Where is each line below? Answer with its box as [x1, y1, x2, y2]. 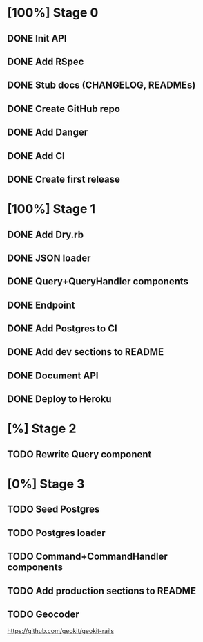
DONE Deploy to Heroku [7, 393, 112, 405]
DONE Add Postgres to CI [7, 323, 117, 335]
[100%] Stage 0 [7, 5, 99, 21]
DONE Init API [7, 33, 67, 44]
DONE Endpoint [7, 299, 75, 311]
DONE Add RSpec [7, 55, 84, 67]
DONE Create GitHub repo [7, 102, 121, 115]
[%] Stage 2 [7, 421, 77, 437]
